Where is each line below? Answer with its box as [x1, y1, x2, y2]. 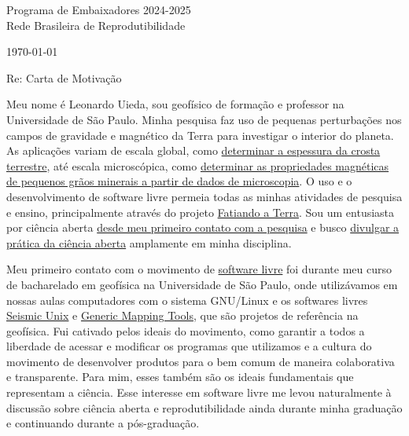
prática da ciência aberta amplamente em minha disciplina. [6, 234, 292, 251]
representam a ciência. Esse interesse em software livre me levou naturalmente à [6, 384, 392, 401]
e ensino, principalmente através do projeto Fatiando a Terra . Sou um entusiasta [6, 203, 395, 220]
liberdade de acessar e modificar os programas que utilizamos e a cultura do [6, 338, 372, 354]
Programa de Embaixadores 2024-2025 [6, 2, 191, 17]
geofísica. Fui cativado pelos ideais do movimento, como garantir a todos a [6, 322, 365, 339]
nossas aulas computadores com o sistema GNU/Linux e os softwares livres [6, 291, 368, 308]
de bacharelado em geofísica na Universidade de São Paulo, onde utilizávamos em [6, 276, 398, 292]
